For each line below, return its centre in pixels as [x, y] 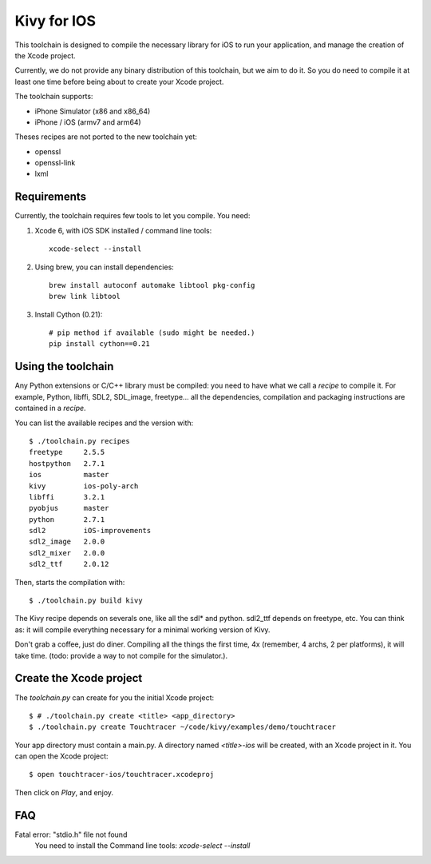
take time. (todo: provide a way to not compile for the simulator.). [121, 655]
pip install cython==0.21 [100, 344]
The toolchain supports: [54, 97]
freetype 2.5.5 [67, 452]
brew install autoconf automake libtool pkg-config [152, 285]
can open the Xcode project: [61, 756]
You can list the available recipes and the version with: [104, 423]
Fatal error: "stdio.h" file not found [71, 834]
